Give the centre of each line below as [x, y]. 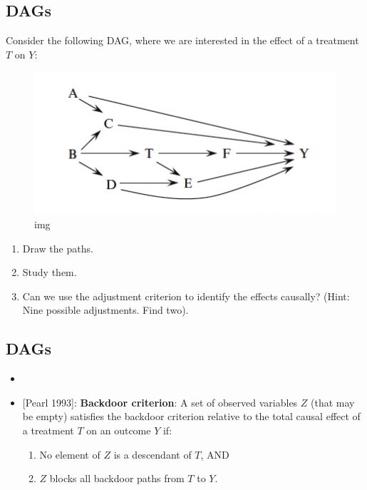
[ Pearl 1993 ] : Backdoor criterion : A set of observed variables [160, 402]
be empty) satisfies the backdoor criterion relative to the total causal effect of [191, 416]
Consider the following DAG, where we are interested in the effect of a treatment [182, 40]
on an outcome [119, 430]
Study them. [50, 272]
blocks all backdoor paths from [117, 478]
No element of [70, 454]
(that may [333, 402]
